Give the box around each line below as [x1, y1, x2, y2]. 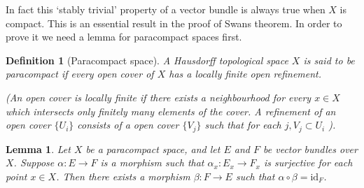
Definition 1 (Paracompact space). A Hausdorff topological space [6, 52, 288, 67]
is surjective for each [263, 155, 353, 170]
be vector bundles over [263, 141, 358, 156]
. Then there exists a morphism [56, 168, 190, 183]
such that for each [204, 117, 281, 132]
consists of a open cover [77, 117, 179, 132]
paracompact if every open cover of [6, 66, 154, 81]
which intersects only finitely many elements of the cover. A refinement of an [6, 103, 336, 118]
